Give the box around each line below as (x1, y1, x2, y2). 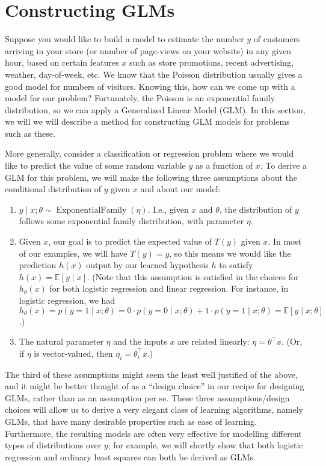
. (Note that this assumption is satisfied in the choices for (87, 270, 299, 283)
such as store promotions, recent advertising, (129, 56, 294, 69)
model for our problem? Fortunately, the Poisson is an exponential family (5, 92, 275, 104)
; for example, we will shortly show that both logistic (108, 439, 303, 451)
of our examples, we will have (19, 246, 128, 259)
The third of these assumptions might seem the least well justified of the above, (5, 368, 298, 380)
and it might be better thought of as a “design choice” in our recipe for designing (5, 380, 304, 392)
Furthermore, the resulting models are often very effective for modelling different (5, 427, 302, 439)
